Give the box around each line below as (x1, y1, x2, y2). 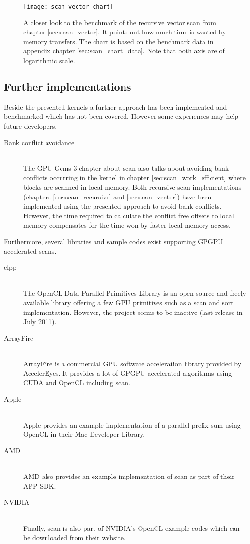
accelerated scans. (4, 246, 57, 256)
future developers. (4, 121, 57, 131)
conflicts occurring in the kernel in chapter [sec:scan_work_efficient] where (23, 172, 246, 182)
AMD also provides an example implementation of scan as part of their (23, 471, 234, 481)
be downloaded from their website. (23, 532, 125, 543)
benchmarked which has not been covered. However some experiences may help (4, 111, 239, 121)
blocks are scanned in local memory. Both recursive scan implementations (23, 181, 242, 192)
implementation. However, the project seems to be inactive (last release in (23, 307, 243, 317)
